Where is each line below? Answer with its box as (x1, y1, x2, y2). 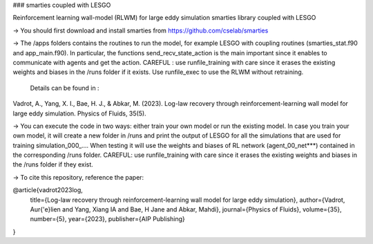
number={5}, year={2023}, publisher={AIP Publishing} (30, 215, 186, 223)
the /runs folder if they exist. (12, 160, 93, 169)
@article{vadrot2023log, (12, 186, 83, 194)
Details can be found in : (30, 84, 99, 92)
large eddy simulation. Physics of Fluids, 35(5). (12, 109, 146, 118)
